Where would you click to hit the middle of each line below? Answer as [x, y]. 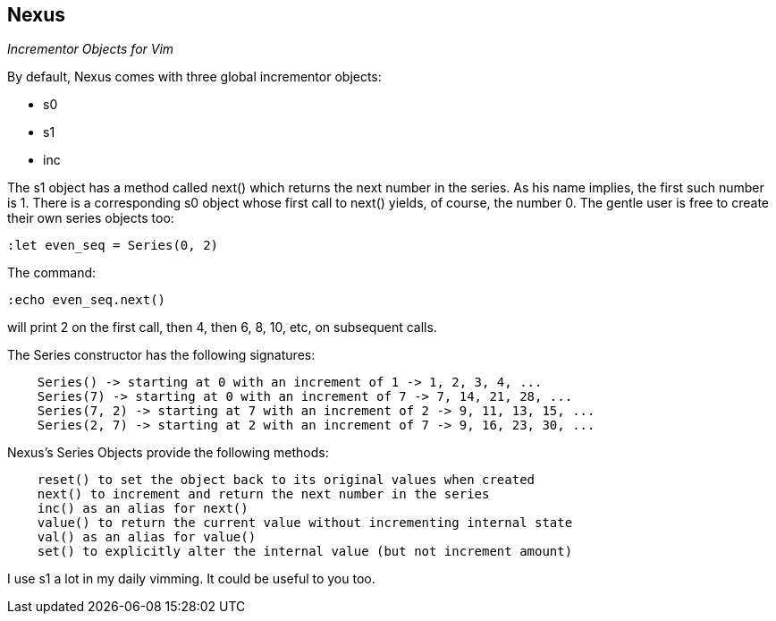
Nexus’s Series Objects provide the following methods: [168, 453]
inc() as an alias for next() [143, 509]
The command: [52, 273]
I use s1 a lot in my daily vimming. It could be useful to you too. [191, 579]
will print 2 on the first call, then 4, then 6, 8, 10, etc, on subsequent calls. [222, 328]
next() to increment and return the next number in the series [263, 494]
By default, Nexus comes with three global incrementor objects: [194, 77]
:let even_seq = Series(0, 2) [113, 246]
